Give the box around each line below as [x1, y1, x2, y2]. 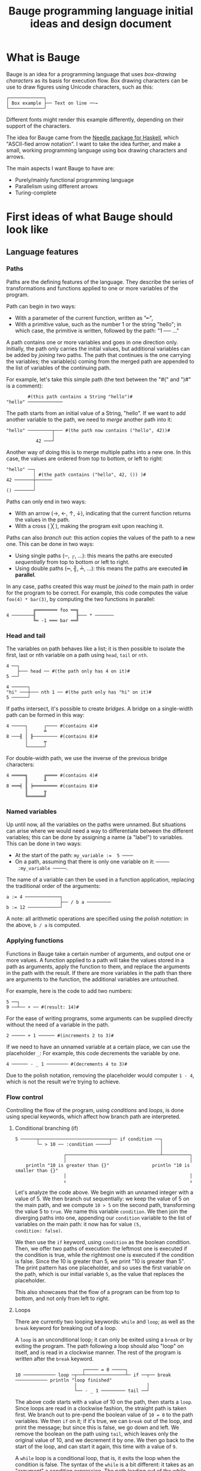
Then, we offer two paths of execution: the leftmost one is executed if [14, 1245, 187, 1252]
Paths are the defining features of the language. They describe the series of [6, 278, 194, 286]
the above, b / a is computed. [6, 921, 81, 929]
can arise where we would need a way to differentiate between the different [6, 827, 194, 834]
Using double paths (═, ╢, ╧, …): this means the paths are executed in [14, 565, 188, 572]
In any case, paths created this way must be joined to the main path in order [6, 583, 194, 590]
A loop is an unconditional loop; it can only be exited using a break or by [14, 1336, 193, 1343]
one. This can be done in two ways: [6, 540, 94, 547]
